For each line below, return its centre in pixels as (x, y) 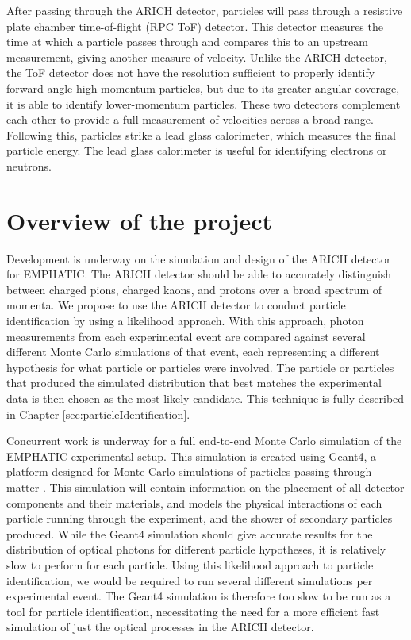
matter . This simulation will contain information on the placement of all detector (205, 487)
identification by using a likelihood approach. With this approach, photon (185, 321)
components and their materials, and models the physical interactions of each (194, 502)
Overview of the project (140, 220)
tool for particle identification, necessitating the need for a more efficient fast (193, 611)
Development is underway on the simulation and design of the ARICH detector (199, 258)
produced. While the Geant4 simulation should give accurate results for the (190, 533)
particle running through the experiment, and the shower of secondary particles (200, 518)
